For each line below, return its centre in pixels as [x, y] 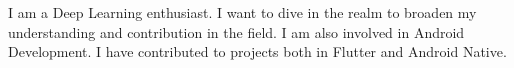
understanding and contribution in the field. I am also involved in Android [236, 31]
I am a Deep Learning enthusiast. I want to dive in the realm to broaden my [242, 12]
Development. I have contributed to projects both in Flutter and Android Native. [257, 51]
